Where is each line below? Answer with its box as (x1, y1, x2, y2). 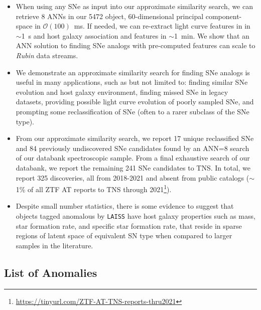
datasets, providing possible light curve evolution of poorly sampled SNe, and (16, 96, 254, 107)
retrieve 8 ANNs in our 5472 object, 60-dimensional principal (16, 11, 204, 21)
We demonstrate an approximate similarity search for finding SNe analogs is (16, 67, 250, 77)
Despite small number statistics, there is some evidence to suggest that (16, 201, 234, 211)
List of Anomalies (4, 264, 97, 280)
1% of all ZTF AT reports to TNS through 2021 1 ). (16, 183, 172, 194)
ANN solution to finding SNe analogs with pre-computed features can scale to (16, 40, 255, 51)
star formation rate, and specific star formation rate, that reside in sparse (16, 220, 242, 231)
